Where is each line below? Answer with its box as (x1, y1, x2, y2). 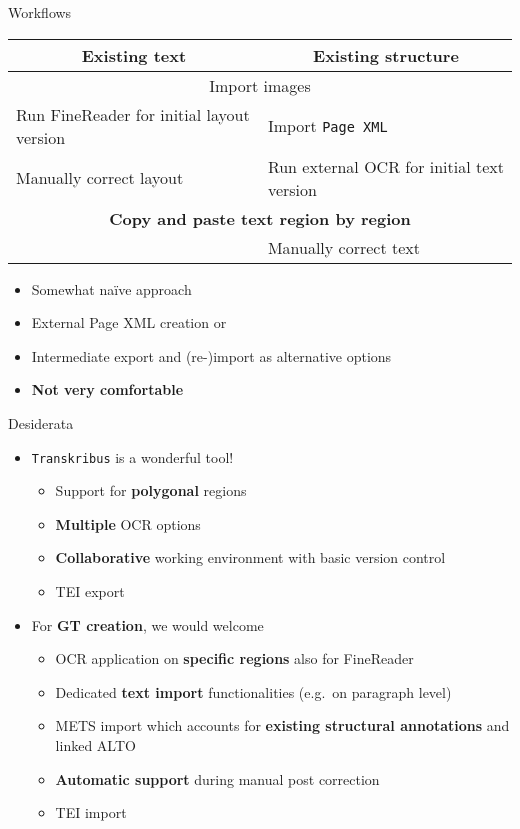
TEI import (55, 802, 127, 823)
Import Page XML (267, 114, 388, 138)
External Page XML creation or (31, 312, 227, 333)
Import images (209, 73, 311, 97)
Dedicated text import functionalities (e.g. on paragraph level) (55, 681, 452, 702)
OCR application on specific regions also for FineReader (55, 648, 414, 669)
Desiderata (8, 412, 74, 433)
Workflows (8, 2, 72, 22)
